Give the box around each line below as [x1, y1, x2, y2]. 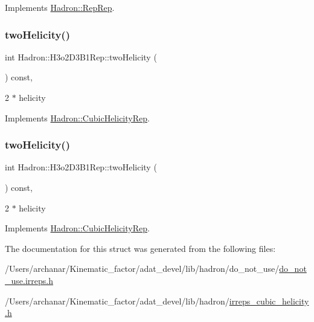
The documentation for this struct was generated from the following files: [5, 242, 276, 254]
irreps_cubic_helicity [229, 294, 309, 307]
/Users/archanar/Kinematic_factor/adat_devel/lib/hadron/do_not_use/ [5, 262, 280, 275]
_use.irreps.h [5, 274, 53, 286]
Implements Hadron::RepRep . [5, 1, 115, 13]
